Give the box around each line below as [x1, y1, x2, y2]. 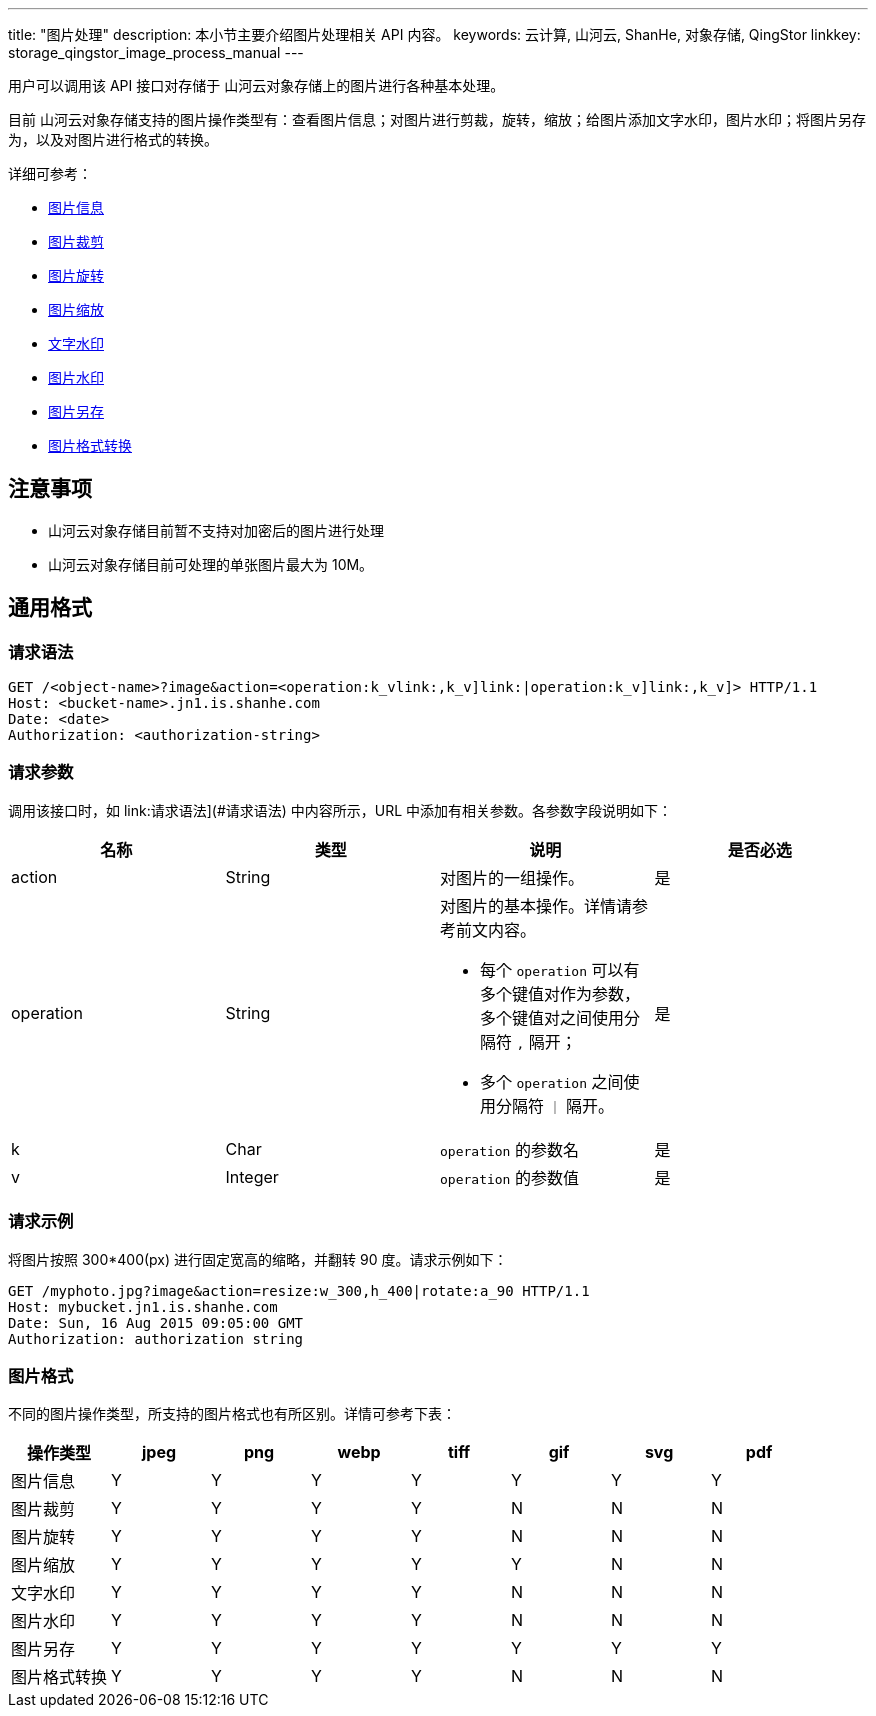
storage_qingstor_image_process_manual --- [8, 44, 304, 61]
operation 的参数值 [440, 1167, 579, 1188]
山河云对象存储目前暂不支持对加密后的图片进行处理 [48, 521, 384, 539]
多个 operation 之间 [480, 1071, 624, 1092]
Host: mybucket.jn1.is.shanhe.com [8, 1298, 278, 1315]
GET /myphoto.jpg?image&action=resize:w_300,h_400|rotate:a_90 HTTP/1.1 [8, 1282, 590, 1299]
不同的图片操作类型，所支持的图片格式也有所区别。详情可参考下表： [8, 1405, 456, 1423]
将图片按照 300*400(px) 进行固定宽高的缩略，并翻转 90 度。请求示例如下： [8, 1250, 508, 1268]
